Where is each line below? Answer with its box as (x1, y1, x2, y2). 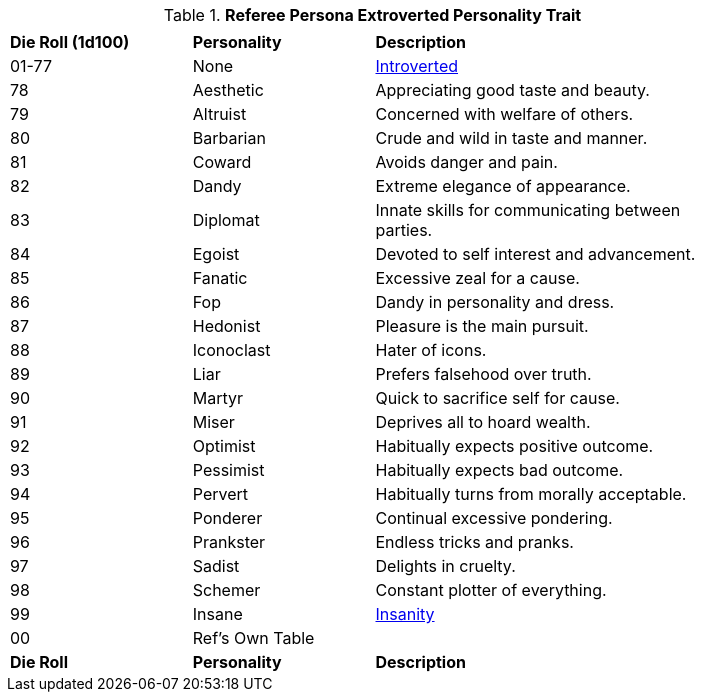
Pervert (192, 484, 248, 504)
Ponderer (192, 508, 263, 528)
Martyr (192, 388, 244, 408)
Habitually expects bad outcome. (375, 460, 624, 480)
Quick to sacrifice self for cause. (375, 388, 620, 408)
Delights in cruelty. (375, 556, 516, 576)
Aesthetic (192, 80, 264, 100)
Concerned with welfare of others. (375, 104, 634, 124)
